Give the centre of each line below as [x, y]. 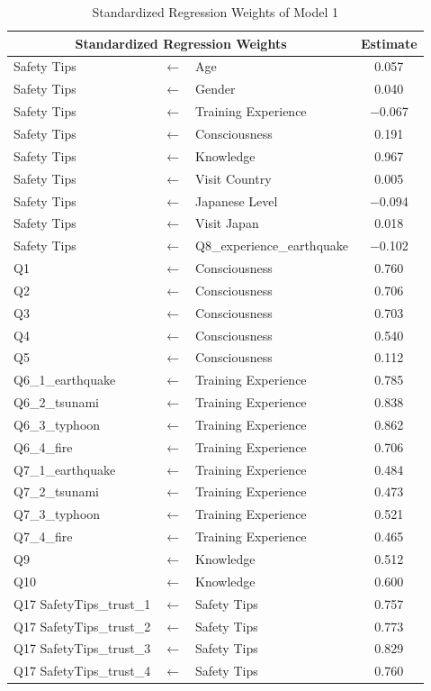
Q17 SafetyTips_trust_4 [82, 671]
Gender [215, 89]
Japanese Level [237, 200]
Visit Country [233, 178]
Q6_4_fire [43, 446]
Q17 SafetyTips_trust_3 [82, 648]
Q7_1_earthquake [65, 469]
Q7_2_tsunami [56, 491]
